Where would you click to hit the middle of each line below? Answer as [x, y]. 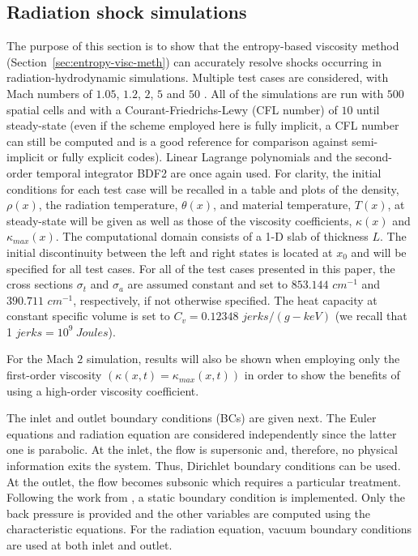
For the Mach [40, 359]
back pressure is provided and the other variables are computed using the [189, 513]
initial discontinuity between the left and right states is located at [170, 252]
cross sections [40, 284]
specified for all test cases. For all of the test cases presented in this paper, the [201, 268]
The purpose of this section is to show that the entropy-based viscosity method [203, 46]
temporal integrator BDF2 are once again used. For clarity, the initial [209, 172]
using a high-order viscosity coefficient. [103, 390]
